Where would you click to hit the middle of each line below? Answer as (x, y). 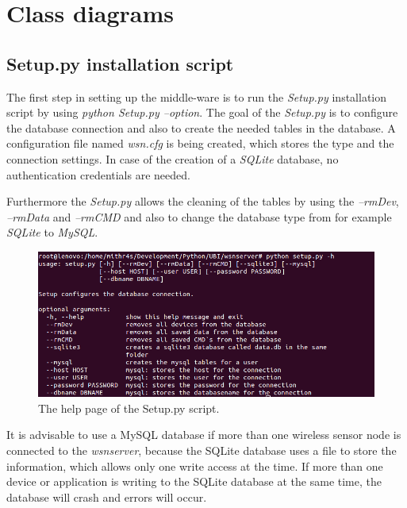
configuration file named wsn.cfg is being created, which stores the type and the (200, 143)
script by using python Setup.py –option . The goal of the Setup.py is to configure (202, 112)
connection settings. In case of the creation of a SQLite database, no (173, 158)
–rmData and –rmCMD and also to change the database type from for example (199, 216)
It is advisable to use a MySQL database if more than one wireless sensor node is (204, 435)
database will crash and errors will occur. (107, 496)
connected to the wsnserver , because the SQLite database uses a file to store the (202, 450)
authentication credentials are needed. (98, 174)
